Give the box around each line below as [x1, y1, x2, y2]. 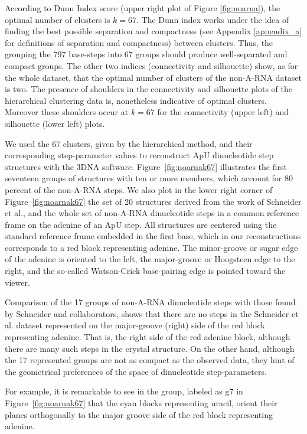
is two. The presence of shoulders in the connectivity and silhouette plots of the [5, 83, 293, 95]
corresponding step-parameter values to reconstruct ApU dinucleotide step [5, 149, 274, 161]
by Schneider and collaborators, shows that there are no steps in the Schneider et [5, 307, 299, 319]
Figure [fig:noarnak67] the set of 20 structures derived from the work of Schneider [5, 195, 302, 207]
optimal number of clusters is [5, 13, 110, 25]
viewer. [5, 276, 30, 288]
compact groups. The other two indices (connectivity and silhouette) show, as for [5, 59, 298, 71]
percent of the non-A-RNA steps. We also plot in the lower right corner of [5, 183, 273, 195]
